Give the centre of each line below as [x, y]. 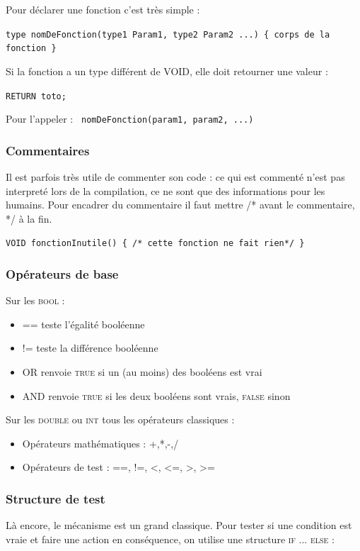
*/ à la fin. [29, 218]
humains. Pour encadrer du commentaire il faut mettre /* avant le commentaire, [180, 205]
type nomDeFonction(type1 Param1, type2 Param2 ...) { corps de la [168, 34]
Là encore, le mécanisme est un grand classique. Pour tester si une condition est [179, 525]
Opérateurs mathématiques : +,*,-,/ [100, 443]
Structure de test [56, 498]
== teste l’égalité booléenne [83, 324]
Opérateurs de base [62, 273]
